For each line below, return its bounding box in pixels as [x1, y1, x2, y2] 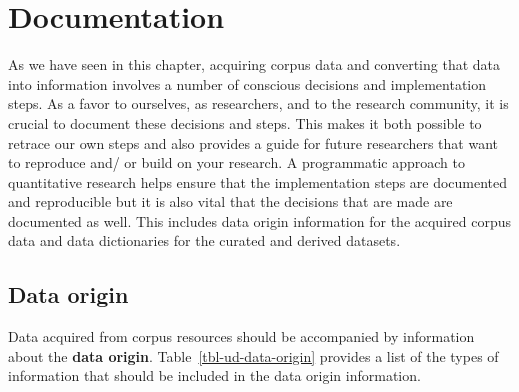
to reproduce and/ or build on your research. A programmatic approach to [8, 152, 466, 173]
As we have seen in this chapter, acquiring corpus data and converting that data [8, 54, 501, 75]
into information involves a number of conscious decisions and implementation [8, 73, 487, 94]
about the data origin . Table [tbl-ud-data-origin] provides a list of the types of [8, 345, 499, 366]
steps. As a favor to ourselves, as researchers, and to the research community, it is [8, 93, 509, 114]
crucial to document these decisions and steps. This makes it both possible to [8, 112, 482, 133]
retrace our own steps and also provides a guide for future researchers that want [8, 132, 499, 153]
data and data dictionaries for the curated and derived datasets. [8, 230, 401, 251]
